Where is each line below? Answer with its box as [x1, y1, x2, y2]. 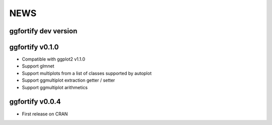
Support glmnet [22, 63, 55, 69]
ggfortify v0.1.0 [9, 43, 59, 51]
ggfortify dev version [9, 27, 78, 35]
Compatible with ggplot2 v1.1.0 [22, 56, 86, 62]
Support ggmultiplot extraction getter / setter [22, 77, 115, 83]
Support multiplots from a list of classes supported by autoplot [22, 70, 152, 76]
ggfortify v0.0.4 [9, 97, 61, 106]
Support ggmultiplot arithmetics [22, 84, 88, 90]
